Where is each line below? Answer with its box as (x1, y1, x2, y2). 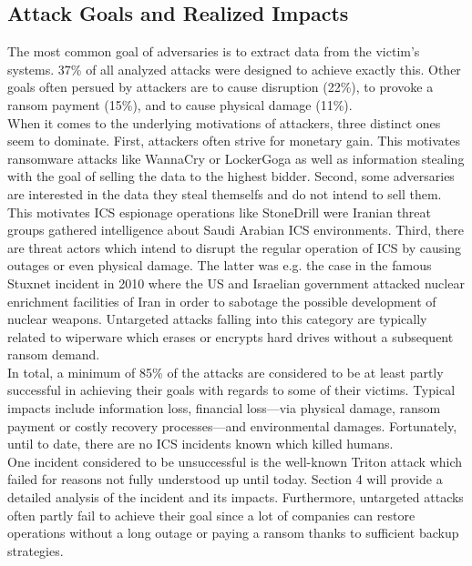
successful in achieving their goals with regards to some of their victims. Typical (7, 380, 456, 399)
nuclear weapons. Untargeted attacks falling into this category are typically (7, 309, 427, 328)
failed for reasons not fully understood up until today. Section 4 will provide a (7, 470, 443, 489)
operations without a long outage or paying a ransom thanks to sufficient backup (7, 523, 459, 542)
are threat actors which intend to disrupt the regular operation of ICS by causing (7, 238, 461, 257)
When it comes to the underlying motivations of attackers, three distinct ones (7, 113, 441, 132)
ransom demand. (7, 345, 100, 364)
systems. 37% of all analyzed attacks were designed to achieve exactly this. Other (7, 59, 461, 78)
